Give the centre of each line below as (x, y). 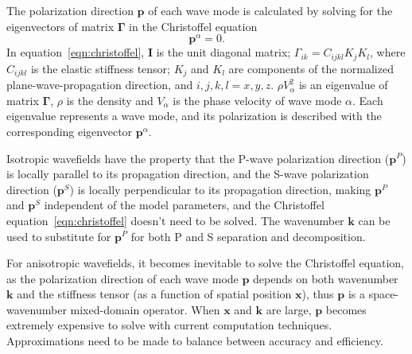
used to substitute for (59, 236)
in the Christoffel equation (193, 26)
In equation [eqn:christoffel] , (76, 52)
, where (387, 52)
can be (374, 220)
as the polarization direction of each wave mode (122, 278)
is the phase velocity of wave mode (257, 100)
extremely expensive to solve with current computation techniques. (169, 325)
